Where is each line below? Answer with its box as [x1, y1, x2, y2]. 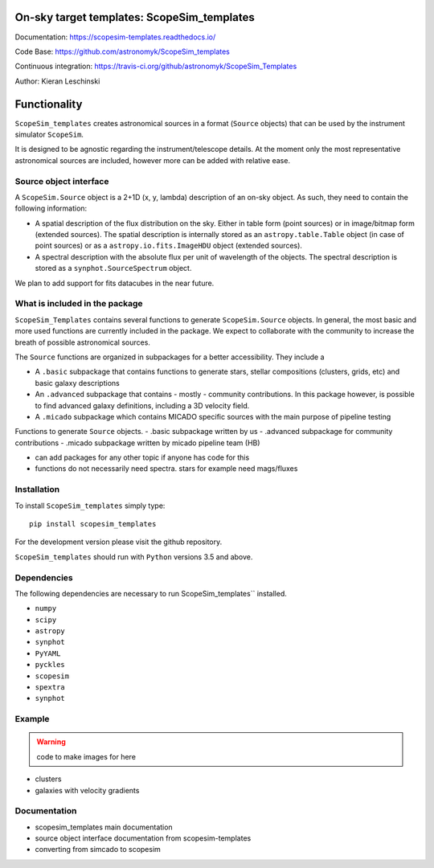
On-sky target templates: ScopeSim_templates [14, 10, 255, 24]
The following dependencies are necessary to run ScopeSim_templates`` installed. [14, 588, 287, 598]
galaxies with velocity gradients [35, 785, 140, 795]
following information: [14, 203, 88, 213]
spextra [35, 683, 66, 692]
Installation [14, 484, 60, 495]
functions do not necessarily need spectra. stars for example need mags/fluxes [35, 464, 298, 473]
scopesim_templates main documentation [35, 822, 173, 832]
